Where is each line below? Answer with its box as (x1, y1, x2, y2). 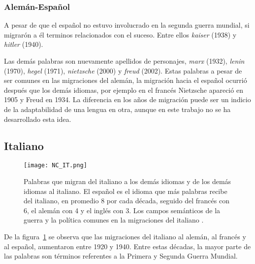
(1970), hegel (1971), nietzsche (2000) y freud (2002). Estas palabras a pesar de (4, 65, 242, 75)
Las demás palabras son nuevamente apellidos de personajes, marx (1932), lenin (4, 56, 245, 66)
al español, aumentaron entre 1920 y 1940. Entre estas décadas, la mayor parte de (4, 241, 251, 251)
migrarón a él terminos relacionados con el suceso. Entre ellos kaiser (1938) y (4, 29, 237, 39)
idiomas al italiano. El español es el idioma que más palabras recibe (24, 186, 227, 196)
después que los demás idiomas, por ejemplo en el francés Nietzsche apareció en (4, 84, 243, 95)
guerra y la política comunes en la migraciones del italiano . (24, 215, 204, 225)
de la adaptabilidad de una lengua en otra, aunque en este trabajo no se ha (4, 104, 231, 114)
